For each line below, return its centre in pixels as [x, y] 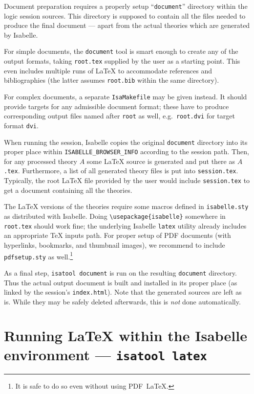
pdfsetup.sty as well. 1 [39, 255]
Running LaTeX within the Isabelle [126, 335]
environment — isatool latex [106, 354]
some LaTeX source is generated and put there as [161, 161]
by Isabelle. [21, 35]
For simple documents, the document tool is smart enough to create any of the [121, 51]
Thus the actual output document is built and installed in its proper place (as [121, 282]
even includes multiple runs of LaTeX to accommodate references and [108, 70]
